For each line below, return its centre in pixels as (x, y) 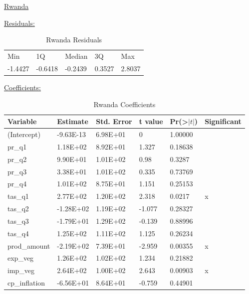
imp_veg (21, 270)
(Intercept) (24, 134)
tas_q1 (18, 196)
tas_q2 (18, 209)
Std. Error (114, 121)
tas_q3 (18, 220)
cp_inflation (26, 283)
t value (151, 121)
